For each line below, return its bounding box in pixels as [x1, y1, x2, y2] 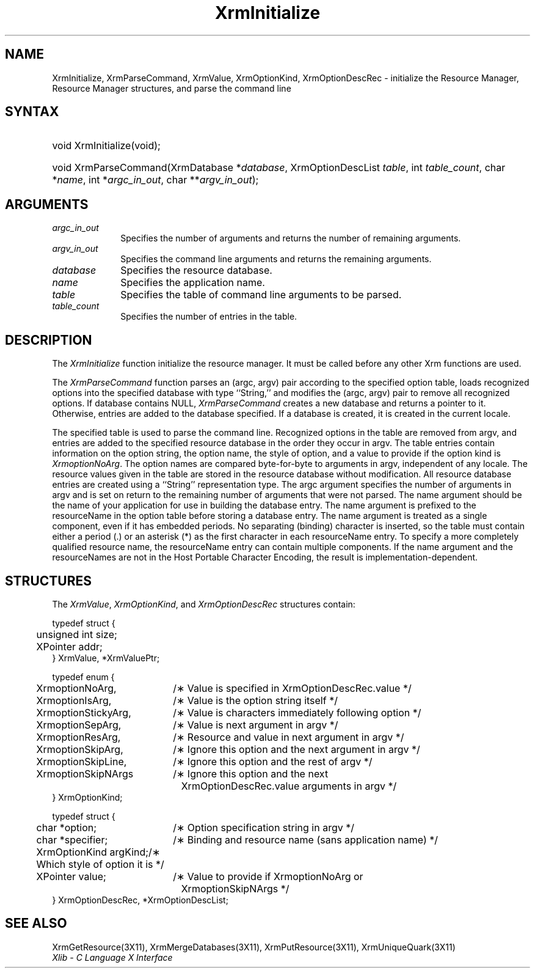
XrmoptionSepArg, [36, 718, 122, 731]
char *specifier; [36, 833, 108, 846]
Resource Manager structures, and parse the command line [52, 83, 291, 94]
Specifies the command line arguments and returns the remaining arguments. [120, 254, 432, 265]
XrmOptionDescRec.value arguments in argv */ [181, 779, 397, 792]
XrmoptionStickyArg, [36, 706, 131, 719]
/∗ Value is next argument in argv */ [173, 718, 338, 731]
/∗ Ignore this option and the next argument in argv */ [173, 743, 420, 755]
